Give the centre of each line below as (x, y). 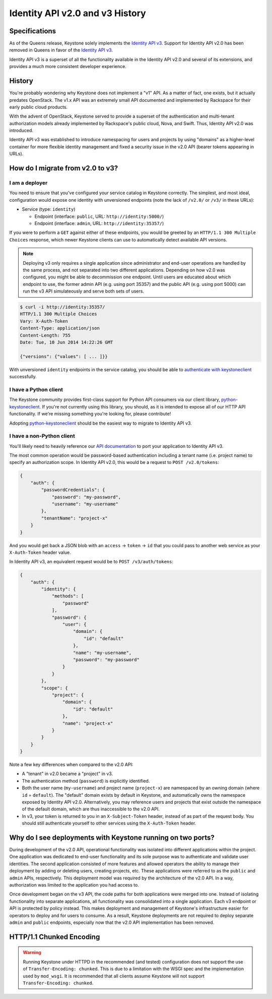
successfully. (23, 377)
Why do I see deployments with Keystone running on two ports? (112, 837)
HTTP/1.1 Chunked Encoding (55, 937)
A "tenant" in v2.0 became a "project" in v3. (67, 774)
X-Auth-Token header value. (40, 552)
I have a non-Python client (42, 436)
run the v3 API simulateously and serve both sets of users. (84, 291)
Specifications (33, 31)
